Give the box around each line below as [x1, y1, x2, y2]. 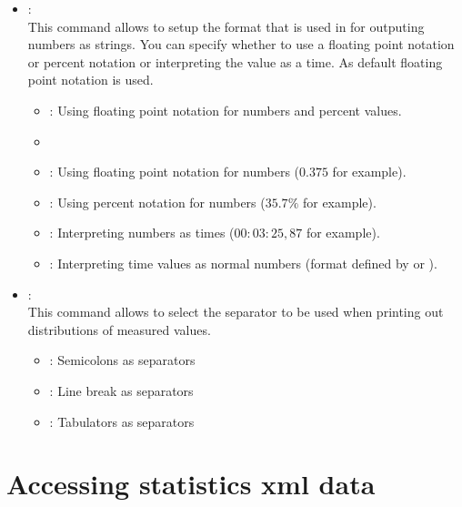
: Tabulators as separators [49, 411, 195, 431]
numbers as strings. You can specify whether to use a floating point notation [27, 35, 455, 54]
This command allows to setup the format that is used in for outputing [27, 16, 425, 35]
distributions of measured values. [27, 319, 211, 339]
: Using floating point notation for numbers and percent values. [49, 100, 402, 119]
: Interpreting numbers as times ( [49, 223, 235, 242]
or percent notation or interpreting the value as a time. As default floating [27, 52, 443, 71]
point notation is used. [27, 70, 154, 89]
